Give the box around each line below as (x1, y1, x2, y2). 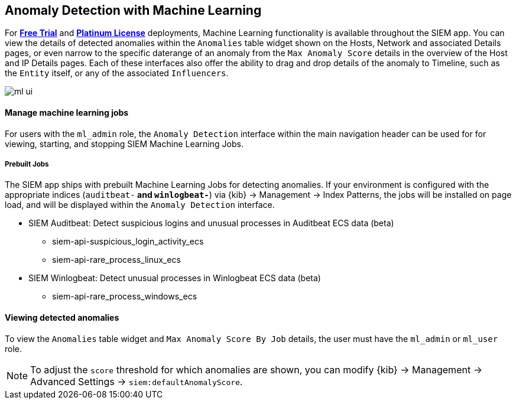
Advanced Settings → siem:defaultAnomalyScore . (30, 375, 243, 387)
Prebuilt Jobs (5, 160, 49, 169)
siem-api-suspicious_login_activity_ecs (52, 236, 204, 247)
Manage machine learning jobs (5, 107, 129, 118)
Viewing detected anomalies (5, 312, 119, 323)
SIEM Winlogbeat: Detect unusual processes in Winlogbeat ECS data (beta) (28, 273, 321, 284)
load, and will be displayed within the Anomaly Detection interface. (5, 200, 275, 210)
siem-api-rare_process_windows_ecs (52, 291, 197, 302)
